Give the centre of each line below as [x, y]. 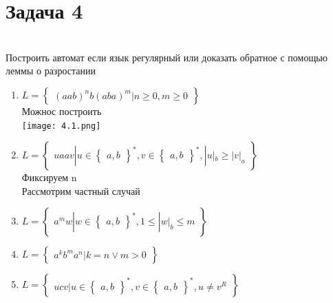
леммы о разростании [51, 71]
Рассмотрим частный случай [81, 190]
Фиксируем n [49, 177]
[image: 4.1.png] [61, 126]
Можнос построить [62, 111]
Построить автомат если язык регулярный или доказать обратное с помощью [167, 57]
